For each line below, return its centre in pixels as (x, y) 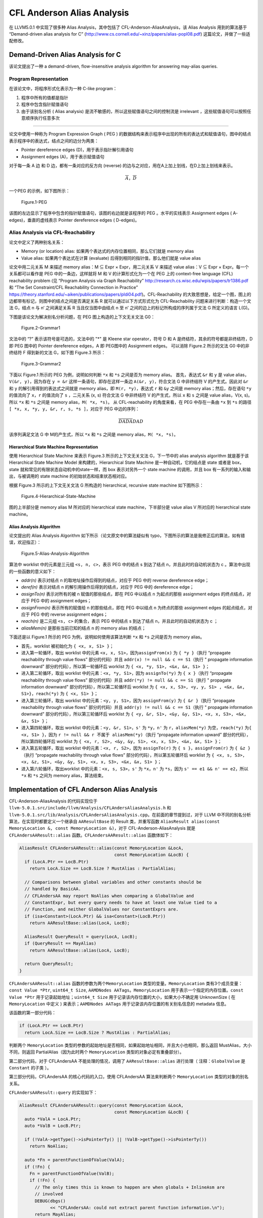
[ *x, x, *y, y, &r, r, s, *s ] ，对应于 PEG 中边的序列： (74, 409)
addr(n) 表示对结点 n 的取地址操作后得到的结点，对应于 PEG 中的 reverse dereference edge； (115, 580)
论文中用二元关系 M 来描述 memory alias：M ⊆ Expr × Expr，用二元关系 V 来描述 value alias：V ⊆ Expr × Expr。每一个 (129, 267)
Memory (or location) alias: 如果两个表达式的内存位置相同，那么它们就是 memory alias (108, 251)
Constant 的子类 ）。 (30, 1067)
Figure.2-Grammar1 (41, 328)
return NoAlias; (49, 1146)
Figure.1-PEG (34, 202)
